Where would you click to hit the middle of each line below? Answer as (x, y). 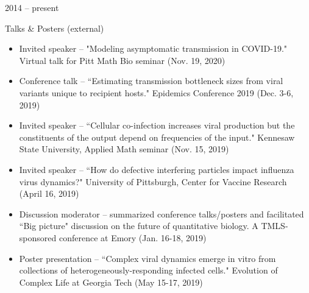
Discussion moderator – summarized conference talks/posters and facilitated (162, 214)
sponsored (38, 237)
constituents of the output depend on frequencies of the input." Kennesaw (157, 137)
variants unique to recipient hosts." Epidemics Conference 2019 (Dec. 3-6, (156, 92)
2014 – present (32, 7)
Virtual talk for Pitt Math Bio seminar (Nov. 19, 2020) (122, 60)
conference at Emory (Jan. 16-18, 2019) (133, 237)
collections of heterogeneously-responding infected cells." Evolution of (148, 270)
